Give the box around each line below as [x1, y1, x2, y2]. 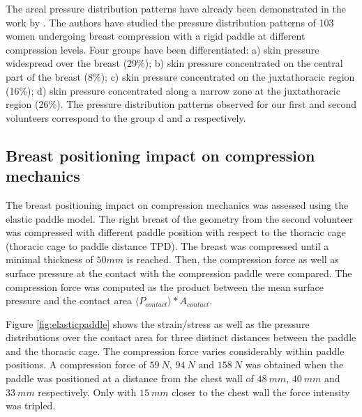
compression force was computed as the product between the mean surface [6, 279, 324, 294]
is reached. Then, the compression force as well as [126, 252, 339, 267]
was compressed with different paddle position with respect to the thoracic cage [6, 225, 346, 239]
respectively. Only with [38, 384, 137, 399]
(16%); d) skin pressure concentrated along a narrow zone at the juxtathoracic [6, 83, 340, 97]
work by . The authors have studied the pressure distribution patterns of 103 [6, 15, 334, 29]
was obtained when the [245, 357, 344, 372]
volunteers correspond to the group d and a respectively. [6, 110, 246, 125]
